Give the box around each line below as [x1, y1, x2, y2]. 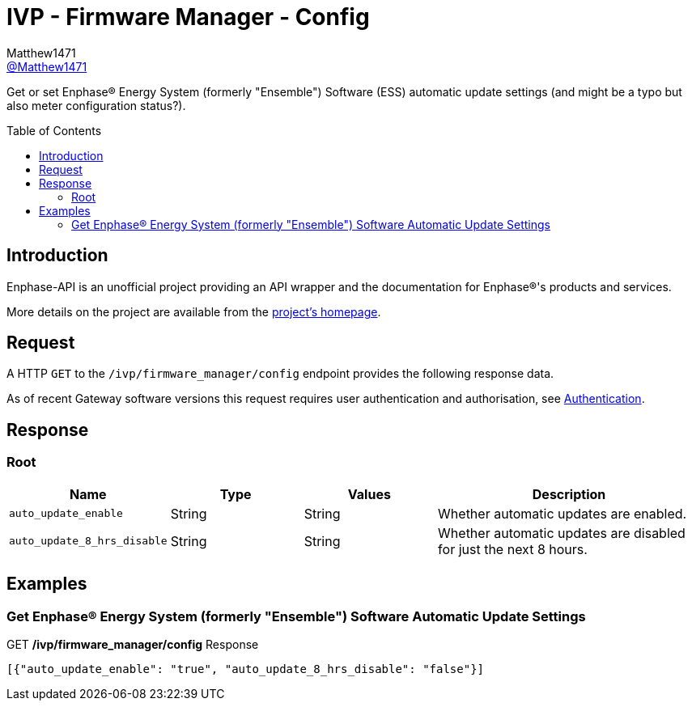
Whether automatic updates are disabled [438, 524, 686, 541]
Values [347, 485, 391, 502]
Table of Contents [6, 123, 102, 138]
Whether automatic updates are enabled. [438, 505, 687, 522]
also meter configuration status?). [6, 98, 186, 112]
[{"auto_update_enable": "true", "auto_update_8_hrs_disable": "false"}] [6, 662, 485, 675]
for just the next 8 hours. [438, 540, 588, 557]
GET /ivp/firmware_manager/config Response [6, 637, 259, 651]
